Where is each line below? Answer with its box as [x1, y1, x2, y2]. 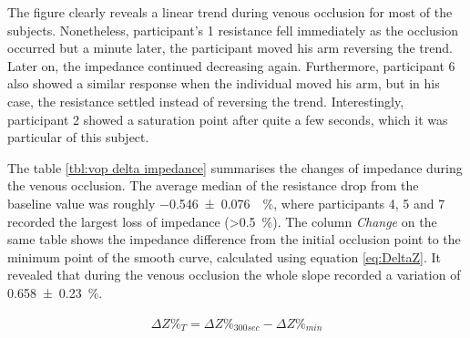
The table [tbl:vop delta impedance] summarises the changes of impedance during [7, 158, 463, 177]
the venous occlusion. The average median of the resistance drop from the [7, 176, 419, 195]
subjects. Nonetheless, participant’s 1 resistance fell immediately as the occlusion [7, 20, 459, 39]
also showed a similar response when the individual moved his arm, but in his [7, 74, 440, 93]
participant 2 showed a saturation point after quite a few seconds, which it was [7, 109, 448, 128]
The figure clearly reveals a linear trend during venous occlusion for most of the [7, 3, 453, 21]
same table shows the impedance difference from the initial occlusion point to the [7, 230, 461, 249]
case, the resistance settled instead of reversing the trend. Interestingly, [7, 91, 404, 110]
